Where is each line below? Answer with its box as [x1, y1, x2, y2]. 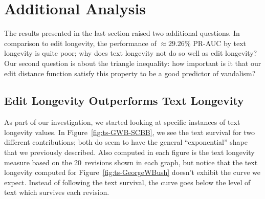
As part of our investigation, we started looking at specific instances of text [4, 117, 240, 127]
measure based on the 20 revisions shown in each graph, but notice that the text [4, 157, 258, 167]
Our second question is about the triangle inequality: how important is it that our [4, 57, 261, 68]
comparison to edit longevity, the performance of [4, 37, 157, 48]
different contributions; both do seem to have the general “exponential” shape [4, 137, 248, 147]
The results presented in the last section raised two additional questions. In [4, 28, 240, 38]
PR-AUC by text [193, 37, 247, 48]
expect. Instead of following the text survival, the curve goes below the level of [4, 176, 251, 187]
